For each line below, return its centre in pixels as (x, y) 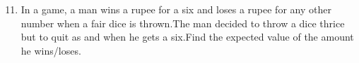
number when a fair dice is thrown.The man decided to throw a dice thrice (183, 23)
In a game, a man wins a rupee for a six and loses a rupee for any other (176, 9)
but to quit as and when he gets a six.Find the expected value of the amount (187, 37)
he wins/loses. (51, 50)
